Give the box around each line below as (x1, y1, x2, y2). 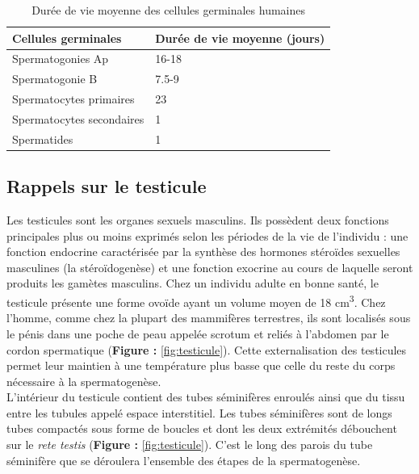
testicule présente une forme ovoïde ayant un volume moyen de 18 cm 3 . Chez (6, 292, 386, 310)
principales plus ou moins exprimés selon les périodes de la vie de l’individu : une (6, 227, 409, 244)
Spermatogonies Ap (12, 50, 109, 67)
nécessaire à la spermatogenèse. (6, 372, 161, 389)
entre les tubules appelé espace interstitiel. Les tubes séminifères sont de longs (6, 404, 392, 421)
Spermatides (12, 130, 73, 147)
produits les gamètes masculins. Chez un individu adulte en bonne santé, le (6, 275, 379, 292)
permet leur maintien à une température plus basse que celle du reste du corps (6, 357, 396, 374)
